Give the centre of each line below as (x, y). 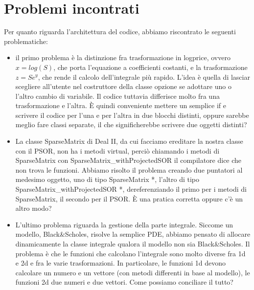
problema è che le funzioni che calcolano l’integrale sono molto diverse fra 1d (130, 253)
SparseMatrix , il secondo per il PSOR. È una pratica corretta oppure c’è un (129, 198)
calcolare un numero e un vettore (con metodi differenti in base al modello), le (133, 272)
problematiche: (26, 41)
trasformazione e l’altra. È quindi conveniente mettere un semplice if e (121, 105)
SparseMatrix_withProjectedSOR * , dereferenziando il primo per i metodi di (131, 189)
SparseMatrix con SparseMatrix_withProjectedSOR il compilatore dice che (128, 160)
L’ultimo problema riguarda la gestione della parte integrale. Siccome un (124, 224)
